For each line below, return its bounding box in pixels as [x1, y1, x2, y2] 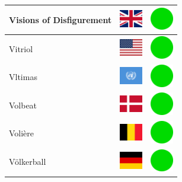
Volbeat [9, 98, 37, 111]
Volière [9, 127, 34, 139]
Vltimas [9, 71, 37, 83]
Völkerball [9, 155, 46, 168]
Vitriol [9, 42, 33, 55]
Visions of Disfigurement [9, 13, 112, 25]
